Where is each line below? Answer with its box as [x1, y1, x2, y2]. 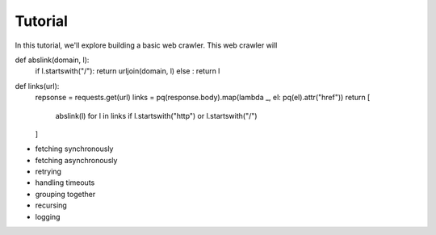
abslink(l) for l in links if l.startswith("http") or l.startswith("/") [55, 111, 258, 120]
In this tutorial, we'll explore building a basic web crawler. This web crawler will [15, 40, 278, 50]
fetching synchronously [35, 144, 114, 153]
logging [35, 212, 61, 221]
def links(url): [15, 81, 60, 90]
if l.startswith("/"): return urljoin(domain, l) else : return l [35, 66, 220, 76]
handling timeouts [35, 178, 95, 187]
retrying [35, 166, 62, 177]
